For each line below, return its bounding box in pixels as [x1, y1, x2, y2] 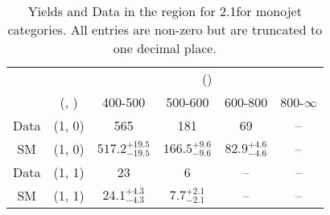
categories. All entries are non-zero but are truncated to [7, 20, 323, 39]
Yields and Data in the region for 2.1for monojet [27, 2, 302, 20]
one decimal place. [113, 39, 217, 57]
